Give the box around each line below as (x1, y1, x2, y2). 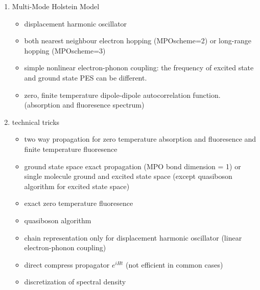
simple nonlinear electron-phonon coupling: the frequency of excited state (24, 62, 254, 73)
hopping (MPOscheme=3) (24, 45, 106, 56)
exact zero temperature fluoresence (24, 198, 133, 208)
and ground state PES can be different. (24, 72, 147, 83)
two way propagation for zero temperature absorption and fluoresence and (24, 134, 256, 144)
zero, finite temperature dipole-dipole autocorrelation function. (24, 89, 221, 100)
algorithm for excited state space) (24, 180, 130, 191)
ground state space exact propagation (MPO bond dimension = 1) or (24, 161, 241, 171)
